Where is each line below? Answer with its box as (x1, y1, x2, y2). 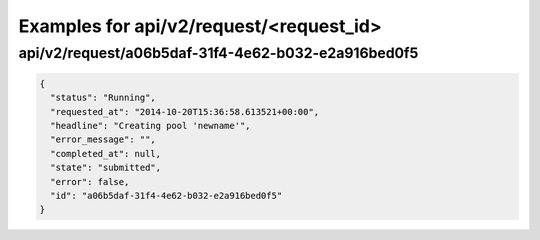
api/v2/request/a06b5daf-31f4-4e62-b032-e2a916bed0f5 (18, 44, 419, 62)
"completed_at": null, (50, 148, 162, 159)
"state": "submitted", (50, 162, 162, 174)
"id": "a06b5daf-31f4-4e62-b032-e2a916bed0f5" (50, 190, 283, 201)
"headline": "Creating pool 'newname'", (50, 120, 251, 131)
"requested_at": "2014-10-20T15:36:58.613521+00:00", (50, 106, 320, 117)
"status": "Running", (50, 92, 157, 104)
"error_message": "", (50, 134, 157, 145)
